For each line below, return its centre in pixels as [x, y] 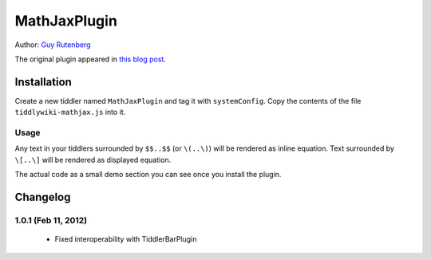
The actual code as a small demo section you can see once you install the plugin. [148, 175]
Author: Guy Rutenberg [53, 45]
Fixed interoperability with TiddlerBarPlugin [126, 239]
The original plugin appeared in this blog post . [91, 59]
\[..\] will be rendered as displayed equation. [93, 160]
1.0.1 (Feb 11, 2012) [51, 220]
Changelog [43, 197]
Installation [43, 82]
